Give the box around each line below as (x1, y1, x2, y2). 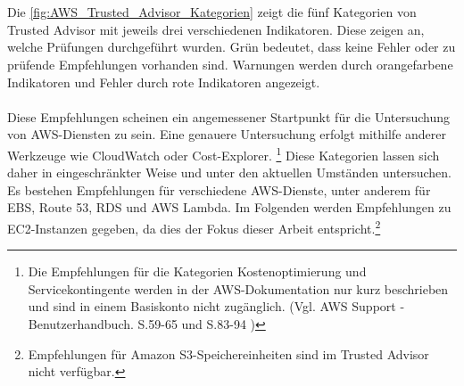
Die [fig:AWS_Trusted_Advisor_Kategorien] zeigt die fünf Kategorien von (7, 3, 417, 21)
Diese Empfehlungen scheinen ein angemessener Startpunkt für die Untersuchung (7, 107, 451, 126)
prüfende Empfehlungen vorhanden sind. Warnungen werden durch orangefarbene (7, 54, 453, 73)
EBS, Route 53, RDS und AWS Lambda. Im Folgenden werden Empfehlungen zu (7, 198, 452, 217)
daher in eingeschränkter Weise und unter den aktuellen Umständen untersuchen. (7, 163, 452, 182)
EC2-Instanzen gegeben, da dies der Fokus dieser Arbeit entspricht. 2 (7, 216, 381, 237)
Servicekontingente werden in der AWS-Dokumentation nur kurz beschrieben (28, 279, 449, 298)
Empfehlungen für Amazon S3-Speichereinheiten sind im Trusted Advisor (28, 344, 429, 363)
